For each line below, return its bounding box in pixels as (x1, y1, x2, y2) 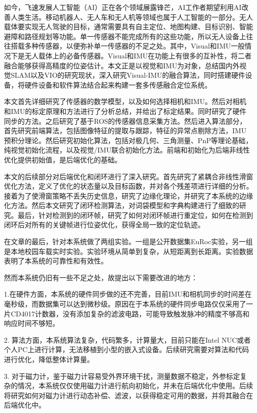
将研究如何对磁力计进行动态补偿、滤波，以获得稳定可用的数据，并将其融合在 (4, 390, 253, 400)
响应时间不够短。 (4, 318, 59, 328)
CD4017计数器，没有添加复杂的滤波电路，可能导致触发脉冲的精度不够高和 (10, 308, 250, 318)
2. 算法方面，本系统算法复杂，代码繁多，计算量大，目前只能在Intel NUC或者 (4, 334, 251, 345)
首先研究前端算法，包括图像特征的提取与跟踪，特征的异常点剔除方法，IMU (4, 125, 247, 136)
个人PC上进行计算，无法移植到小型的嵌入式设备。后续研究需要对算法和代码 (4, 344, 249, 355)
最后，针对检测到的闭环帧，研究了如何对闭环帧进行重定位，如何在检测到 (17, 209, 253, 220)
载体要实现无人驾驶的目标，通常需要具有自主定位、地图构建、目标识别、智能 (4, 21, 253, 32)
